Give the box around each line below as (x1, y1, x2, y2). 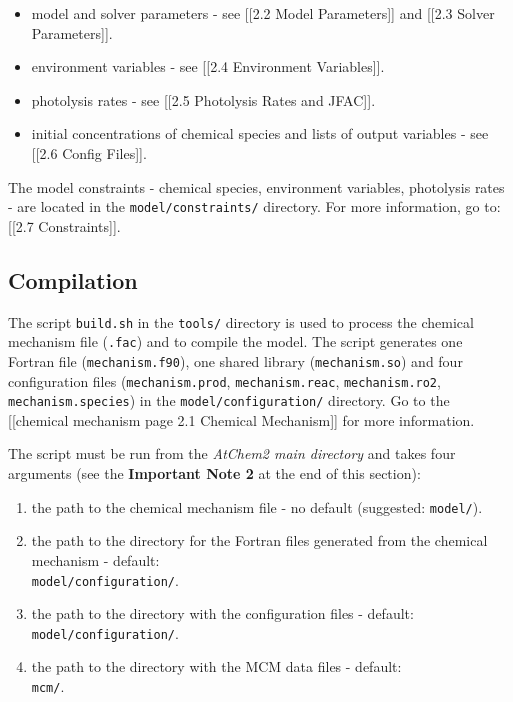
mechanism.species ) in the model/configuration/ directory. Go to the (8, 390, 450, 411)
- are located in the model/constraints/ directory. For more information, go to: (8, 196, 501, 217)
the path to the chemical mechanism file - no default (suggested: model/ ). (31, 496, 483, 517)
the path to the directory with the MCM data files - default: (31, 656, 402, 677)
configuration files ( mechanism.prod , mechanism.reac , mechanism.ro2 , (8, 370, 441, 391)
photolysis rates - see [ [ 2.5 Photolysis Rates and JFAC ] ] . (31, 89, 376, 110)
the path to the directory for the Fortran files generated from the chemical (31, 530, 488, 551)
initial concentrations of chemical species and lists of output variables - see (31, 123, 489, 144)
